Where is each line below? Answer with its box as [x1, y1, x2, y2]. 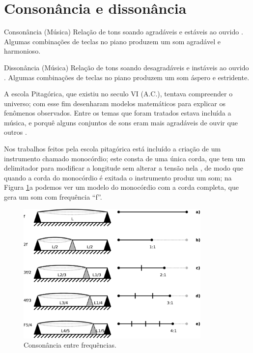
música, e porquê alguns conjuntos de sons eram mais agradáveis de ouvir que [4, 117, 238, 127]
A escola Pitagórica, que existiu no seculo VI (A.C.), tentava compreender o [4, 88, 233, 99]
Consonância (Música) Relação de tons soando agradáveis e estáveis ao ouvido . [4, 27, 243, 37]
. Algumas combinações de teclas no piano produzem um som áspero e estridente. [4, 72, 250, 82]
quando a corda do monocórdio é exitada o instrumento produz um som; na [4, 172, 232, 182]
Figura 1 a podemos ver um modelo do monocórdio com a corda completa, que [4, 182, 239, 192]
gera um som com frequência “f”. [4, 192, 102, 202]
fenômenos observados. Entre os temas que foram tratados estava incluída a [4, 108, 231, 118]
